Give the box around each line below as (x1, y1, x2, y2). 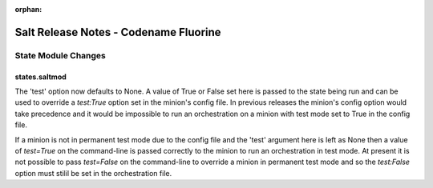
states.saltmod (14, 72, 67, 82)
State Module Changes (14, 50, 106, 61)
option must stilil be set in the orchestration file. (14, 168, 172, 178)
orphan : (14, 5, 42, 14)
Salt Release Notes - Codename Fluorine (14, 25, 221, 39)
